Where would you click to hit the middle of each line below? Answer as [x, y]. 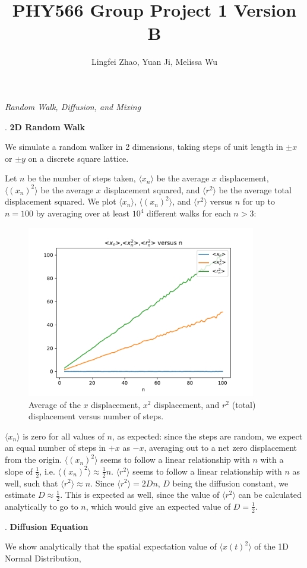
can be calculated [270, 495]
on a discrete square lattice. [78, 158]
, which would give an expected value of [158, 506]
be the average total [255, 189]
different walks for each [189, 213]
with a [272, 459]
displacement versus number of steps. [96, 416]
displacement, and [187, 404]
